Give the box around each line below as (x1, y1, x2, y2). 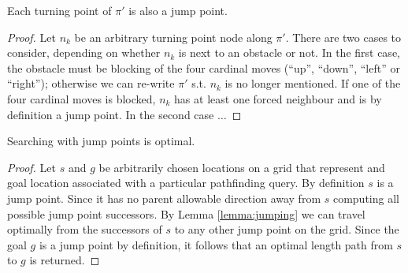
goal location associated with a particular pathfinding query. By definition (7, 174, 365, 191)
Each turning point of (7, 2, 112, 18)
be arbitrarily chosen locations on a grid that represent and (98, 159, 385, 175)
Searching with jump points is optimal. (7, 133, 195, 149)
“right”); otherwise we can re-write (7, 75, 175, 92)
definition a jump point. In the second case (7, 106, 214, 122)
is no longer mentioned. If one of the (224, 75, 401, 92)
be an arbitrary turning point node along (74, 28, 273, 45)
